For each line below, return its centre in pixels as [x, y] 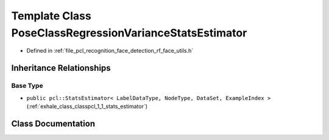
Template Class [51, 16]
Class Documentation [53, 123]
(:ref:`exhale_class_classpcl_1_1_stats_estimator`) [87, 106]
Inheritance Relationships [61, 68]
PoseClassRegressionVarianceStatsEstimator [129, 33]
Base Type [27, 86]
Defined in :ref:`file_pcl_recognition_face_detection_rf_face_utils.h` [110, 51]
